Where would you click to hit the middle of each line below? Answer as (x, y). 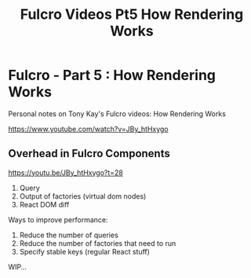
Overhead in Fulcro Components (89, 154)
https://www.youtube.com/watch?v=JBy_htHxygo (88, 129)
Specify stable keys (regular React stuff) (85, 251)
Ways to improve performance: (58, 219)
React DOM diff (44, 204)
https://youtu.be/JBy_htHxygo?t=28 (66, 172)
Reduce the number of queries (69, 235)
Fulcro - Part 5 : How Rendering (112, 75)
